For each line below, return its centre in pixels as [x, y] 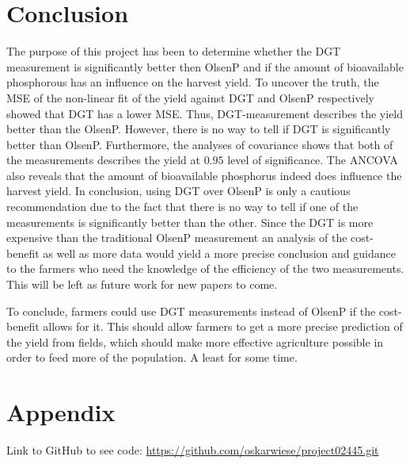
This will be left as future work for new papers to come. [142, 284]
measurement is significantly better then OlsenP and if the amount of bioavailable [205, 66]
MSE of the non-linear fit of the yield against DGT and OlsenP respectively [190, 97]
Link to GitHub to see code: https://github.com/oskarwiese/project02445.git [193, 450]
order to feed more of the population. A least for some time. [152, 357]
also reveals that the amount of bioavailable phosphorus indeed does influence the [204, 175]
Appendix [61, 412]
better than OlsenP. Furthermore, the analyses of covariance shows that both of [200, 144]
